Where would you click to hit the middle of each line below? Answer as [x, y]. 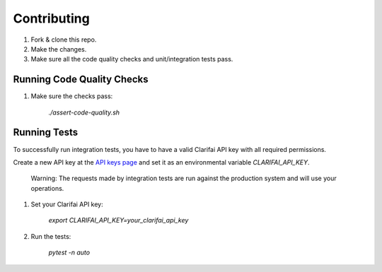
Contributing [51, 18]
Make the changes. [59, 49]
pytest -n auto [69, 253]
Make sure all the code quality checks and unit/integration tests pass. [132, 59]
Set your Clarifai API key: [67, 204]
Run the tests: [51, 236]
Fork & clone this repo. [64, 40]
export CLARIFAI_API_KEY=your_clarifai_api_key [118, 220]
